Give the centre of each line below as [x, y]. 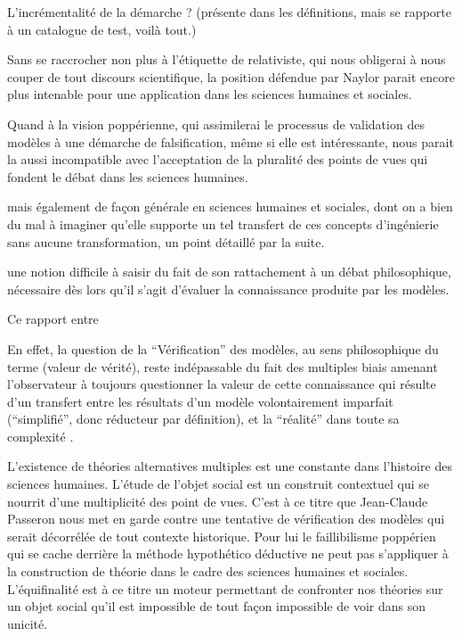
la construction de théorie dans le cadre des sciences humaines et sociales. [208, 571]
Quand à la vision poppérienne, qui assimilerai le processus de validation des [216, 124]
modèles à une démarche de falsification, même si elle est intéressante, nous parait [231, 141]
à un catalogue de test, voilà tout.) [102, 29]
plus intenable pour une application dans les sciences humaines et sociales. [210, 94]
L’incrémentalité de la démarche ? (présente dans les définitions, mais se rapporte [229, 12]
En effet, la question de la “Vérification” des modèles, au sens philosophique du [223, 348]
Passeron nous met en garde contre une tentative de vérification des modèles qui [226, 519]
